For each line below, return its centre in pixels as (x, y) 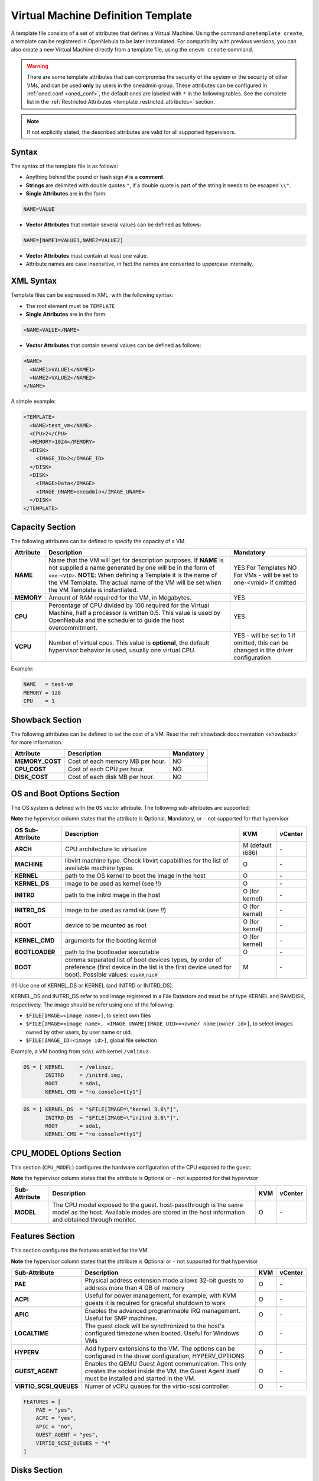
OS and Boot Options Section (66, 794)
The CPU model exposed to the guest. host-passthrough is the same (148, 1204)
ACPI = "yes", (56, 1418)
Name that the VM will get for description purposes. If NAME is (136, 560)
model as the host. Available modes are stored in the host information (149, 1212)
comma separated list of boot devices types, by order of (143, 960)
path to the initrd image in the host (113, 895)
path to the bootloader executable (112, 952)
